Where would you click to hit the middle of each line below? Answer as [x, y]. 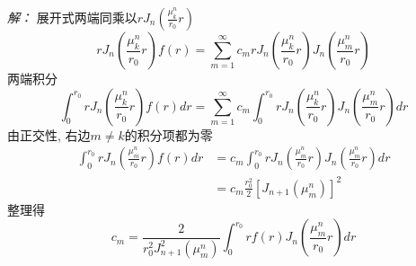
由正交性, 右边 [49, 134]
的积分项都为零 [168, 134]
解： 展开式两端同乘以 [72, 17]
